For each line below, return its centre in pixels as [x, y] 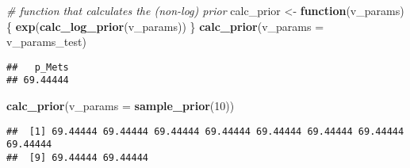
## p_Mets [38, 67]
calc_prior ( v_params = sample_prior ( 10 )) [121, 106]
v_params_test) [46, 42]
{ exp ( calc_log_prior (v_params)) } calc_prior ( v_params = [165, 26]
